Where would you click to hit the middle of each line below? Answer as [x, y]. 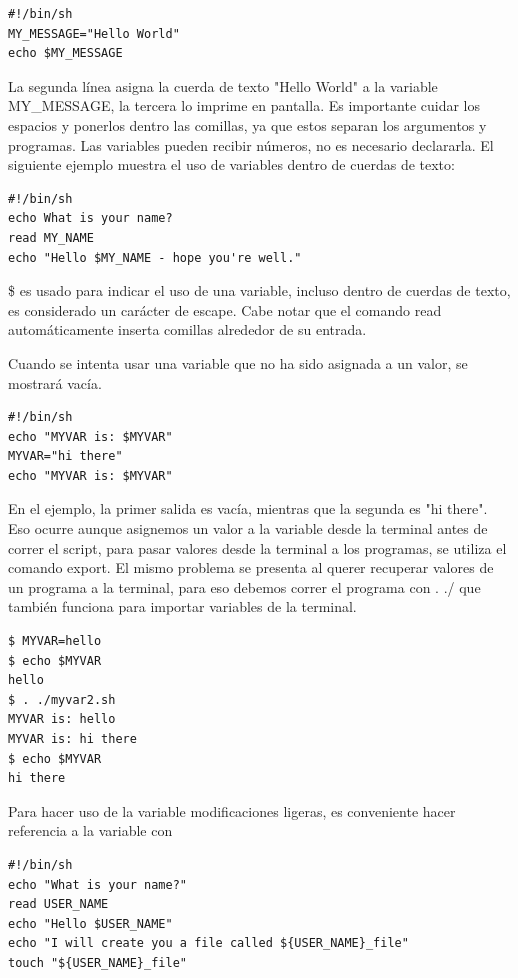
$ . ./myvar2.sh [62, 699]
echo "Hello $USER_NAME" [90, 923]
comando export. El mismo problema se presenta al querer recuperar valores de [251, 567]
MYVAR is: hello [62, 719]
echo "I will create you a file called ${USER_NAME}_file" [208, 943]
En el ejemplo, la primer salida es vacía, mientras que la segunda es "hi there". [248, 508]
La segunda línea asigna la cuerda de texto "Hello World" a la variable [223, 85]
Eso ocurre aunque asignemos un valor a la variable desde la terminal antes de [248, 528]
